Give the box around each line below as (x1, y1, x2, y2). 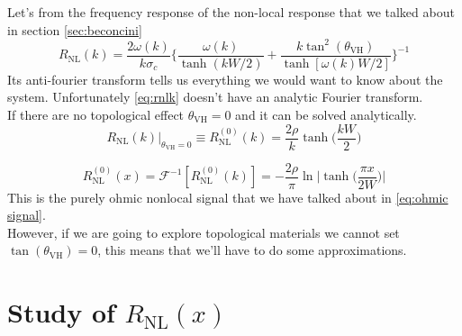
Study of (7, 294, 115, 331)
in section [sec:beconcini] (7, 20, 142, 39)
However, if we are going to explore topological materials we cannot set (7, 222, 400, 241)
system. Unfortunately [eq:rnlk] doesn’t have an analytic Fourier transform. (7, 87, 423, 106)
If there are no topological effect (7, 104, 185, 123)
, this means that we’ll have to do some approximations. (97, 241, 407, 259)
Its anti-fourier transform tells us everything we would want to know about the (7, 69, 443, 88)
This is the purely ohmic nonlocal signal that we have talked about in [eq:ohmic (7, 187, 448, 206)
